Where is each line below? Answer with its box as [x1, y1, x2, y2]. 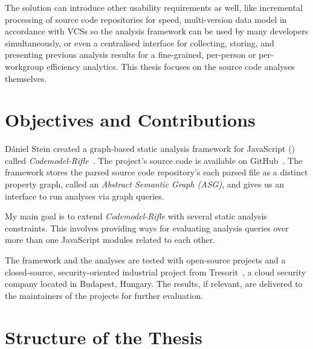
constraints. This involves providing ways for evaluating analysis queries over [5, 221, 289, 234]
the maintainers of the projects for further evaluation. [5, 289, 204, 301]
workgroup [5, 60, 44, 72]
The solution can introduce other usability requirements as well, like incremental [5, 1, 303, 13]
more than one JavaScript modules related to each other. [5, 233, 216, 246]
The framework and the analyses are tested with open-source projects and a [5, 254, 286, 266]
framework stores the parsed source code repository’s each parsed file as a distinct [5, 166, 308, 178]
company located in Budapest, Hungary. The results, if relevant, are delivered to [5, 277, 303, 290]
